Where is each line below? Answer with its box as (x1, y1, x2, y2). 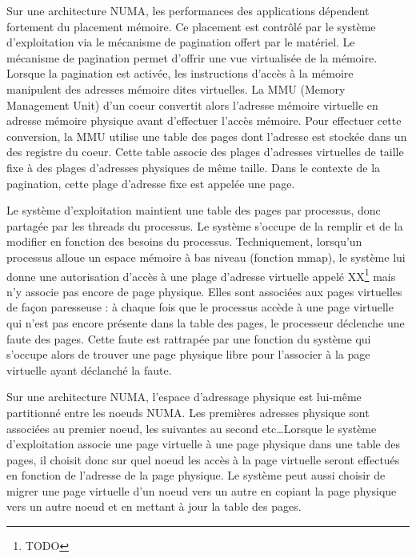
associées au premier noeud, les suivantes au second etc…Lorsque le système (6, 420, 377, 436)
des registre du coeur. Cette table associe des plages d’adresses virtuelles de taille (6, 143, 404, 160)
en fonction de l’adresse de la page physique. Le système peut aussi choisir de (6, 467, 386, 484)
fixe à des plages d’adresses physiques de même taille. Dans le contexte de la (6, 159, 381, 175)
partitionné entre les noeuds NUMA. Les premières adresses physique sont (6, 403, 370, 420)
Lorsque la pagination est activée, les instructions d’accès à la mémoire (6, 65, 354, 82)
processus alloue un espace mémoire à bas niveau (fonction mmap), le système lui (6, 248, 406, 265)
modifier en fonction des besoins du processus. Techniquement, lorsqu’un (6, 233, 362, 250)
